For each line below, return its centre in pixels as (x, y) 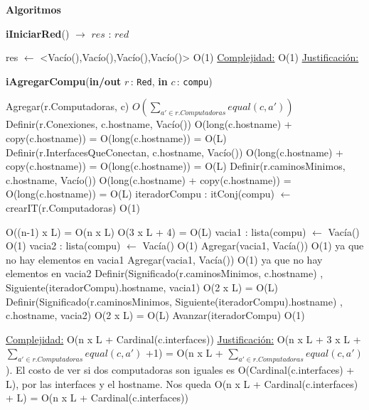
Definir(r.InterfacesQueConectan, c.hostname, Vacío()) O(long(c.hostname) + (175, 152)
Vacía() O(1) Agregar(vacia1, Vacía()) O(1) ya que (253, 246)
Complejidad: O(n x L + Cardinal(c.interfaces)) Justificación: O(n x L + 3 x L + (183, 339)
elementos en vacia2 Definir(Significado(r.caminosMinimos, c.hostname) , (165, 273)
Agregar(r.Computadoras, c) (68, 106)
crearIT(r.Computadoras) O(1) (73, 207)
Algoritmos (33, 9)
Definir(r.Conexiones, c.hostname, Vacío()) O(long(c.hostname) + (149, 124)
